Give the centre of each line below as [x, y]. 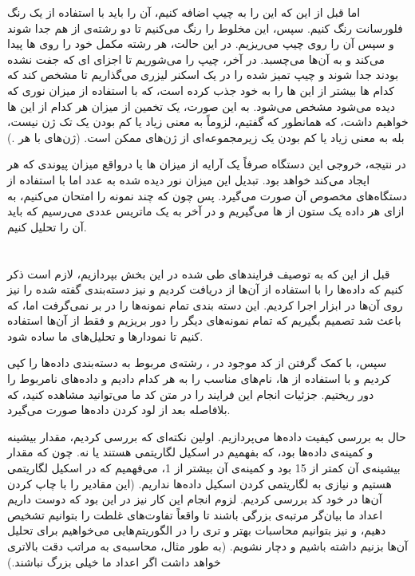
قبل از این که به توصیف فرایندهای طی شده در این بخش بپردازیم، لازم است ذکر [199, 273]
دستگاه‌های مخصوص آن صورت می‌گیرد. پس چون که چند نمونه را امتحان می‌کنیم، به [207, 195]
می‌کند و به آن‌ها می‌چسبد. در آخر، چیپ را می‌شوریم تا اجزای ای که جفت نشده [196, 59]
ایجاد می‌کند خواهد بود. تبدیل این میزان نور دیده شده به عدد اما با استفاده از [189, 179]
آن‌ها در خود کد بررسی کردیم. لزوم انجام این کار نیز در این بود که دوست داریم [195, 499]
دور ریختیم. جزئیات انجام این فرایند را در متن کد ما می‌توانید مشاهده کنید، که [191, 394]
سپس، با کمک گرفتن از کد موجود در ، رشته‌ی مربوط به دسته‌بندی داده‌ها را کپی [197, 363]
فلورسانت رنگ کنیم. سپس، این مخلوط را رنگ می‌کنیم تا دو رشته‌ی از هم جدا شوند [205, 28]
